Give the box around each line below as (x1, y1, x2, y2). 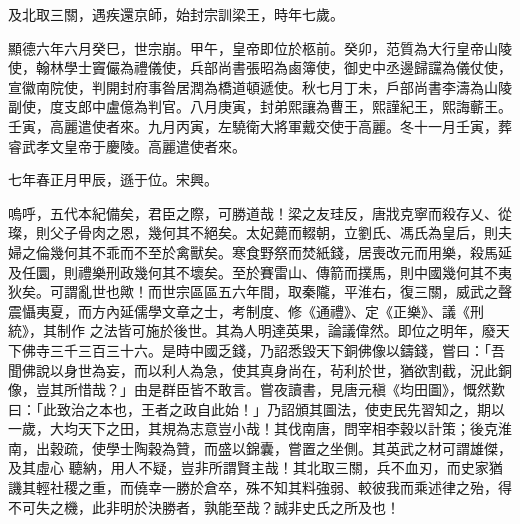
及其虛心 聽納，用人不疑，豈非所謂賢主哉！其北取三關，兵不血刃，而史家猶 (8, 457, 503, 478)
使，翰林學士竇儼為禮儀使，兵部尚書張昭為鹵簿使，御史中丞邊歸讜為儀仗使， (8, 57, 512, 78)
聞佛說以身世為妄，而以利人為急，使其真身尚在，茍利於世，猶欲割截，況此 (8, 359, 498, 380)
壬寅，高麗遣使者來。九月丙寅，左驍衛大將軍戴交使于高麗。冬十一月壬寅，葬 (8, 115, 512, 136)
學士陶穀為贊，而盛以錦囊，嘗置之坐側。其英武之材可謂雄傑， (105, 437, 512, 458)
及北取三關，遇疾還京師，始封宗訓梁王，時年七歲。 (8, 4, 344, 24)
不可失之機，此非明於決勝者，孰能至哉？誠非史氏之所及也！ (8, 496, 400, 517)
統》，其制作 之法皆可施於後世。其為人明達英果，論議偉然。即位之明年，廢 (8, 320, 496, 341)
